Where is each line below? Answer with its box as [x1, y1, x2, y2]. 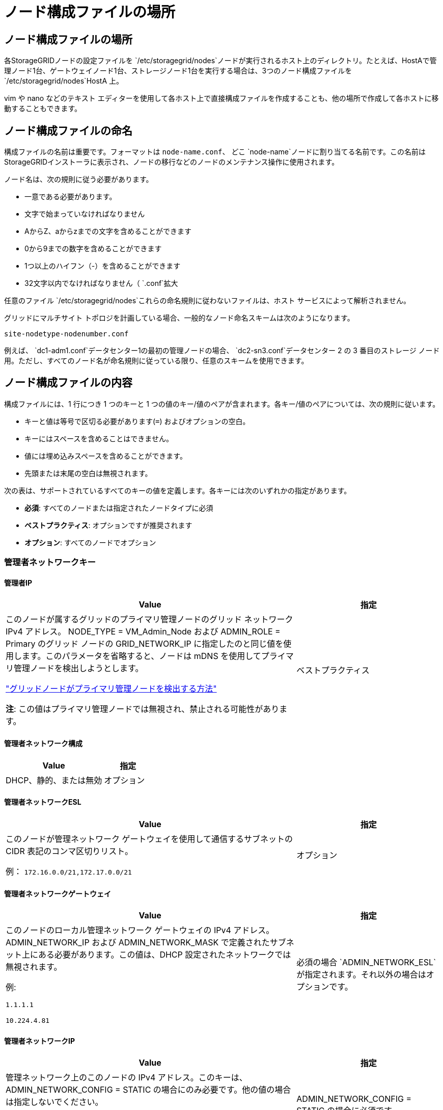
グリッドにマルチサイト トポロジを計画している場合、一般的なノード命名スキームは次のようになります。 [4, 313, 354, 323]
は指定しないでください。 [6, 1097, 103, 1107]
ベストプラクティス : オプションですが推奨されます [24, 520, 192, 530]
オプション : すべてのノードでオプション [24, 538, 156, 547]
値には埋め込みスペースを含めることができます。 [24, 451, 187, 460]
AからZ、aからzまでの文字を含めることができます [24, 227, 192, 236]
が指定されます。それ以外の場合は [296, 969, 426, 980]
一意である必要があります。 [24, 192, 117, 201]
